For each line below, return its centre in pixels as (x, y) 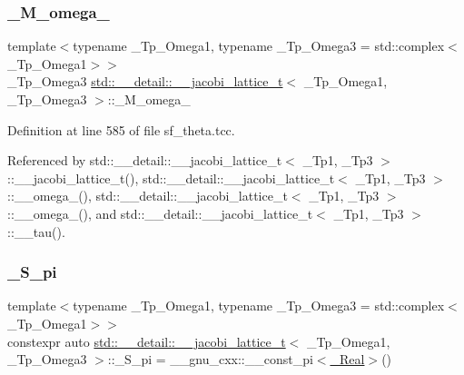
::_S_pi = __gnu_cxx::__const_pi (210, 359)
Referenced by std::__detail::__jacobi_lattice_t (145, 160)
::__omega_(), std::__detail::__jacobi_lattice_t (148, 196)
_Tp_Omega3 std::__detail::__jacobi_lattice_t (145, 81)
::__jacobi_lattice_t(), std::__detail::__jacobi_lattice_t (171, 178)
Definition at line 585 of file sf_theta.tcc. (121, 129)
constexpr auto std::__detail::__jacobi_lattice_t (147, 341)
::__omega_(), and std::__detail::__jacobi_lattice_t (160, 213)
